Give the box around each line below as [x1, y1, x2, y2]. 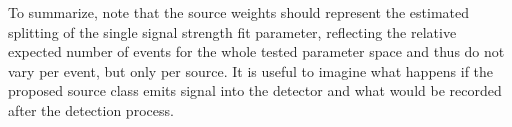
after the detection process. [8, 99, 174, 120]
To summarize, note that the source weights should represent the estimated [8, 2, 470, 22]
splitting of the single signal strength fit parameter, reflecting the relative [8, 21, 457, 42]
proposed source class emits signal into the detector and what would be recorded [8, 80, 502, 101]
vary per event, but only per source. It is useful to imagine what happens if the [8, 60, 494, 81]
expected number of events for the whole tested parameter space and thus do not [8, 41, 505, 62]
